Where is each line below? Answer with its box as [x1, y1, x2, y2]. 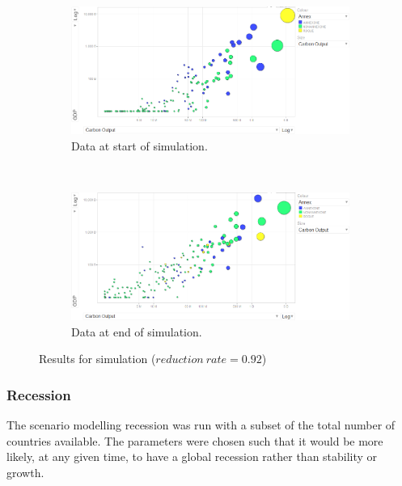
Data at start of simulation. [71, 137, 208, 154]
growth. [6, 463, 44, 480]
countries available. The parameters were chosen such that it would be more [6, 432, 383, 449]
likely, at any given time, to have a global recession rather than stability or [6, 448, 378, 465]
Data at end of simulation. [71, 323, 202, 340]
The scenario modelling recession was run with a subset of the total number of [6, 416, 396, 433]
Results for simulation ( [39, 350, 156, 367]
